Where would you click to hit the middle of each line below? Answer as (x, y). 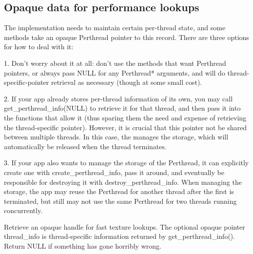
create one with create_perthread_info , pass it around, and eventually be (114, 172)
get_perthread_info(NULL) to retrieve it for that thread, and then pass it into (122, 108)
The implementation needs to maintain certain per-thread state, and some (115, 28)
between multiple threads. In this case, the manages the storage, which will (116, 137)
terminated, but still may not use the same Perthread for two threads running (120, 201)
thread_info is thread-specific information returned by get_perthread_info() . (120, 236)
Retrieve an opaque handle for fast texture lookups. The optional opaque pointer (125, 226)
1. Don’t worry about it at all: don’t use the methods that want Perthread (115, 63)
